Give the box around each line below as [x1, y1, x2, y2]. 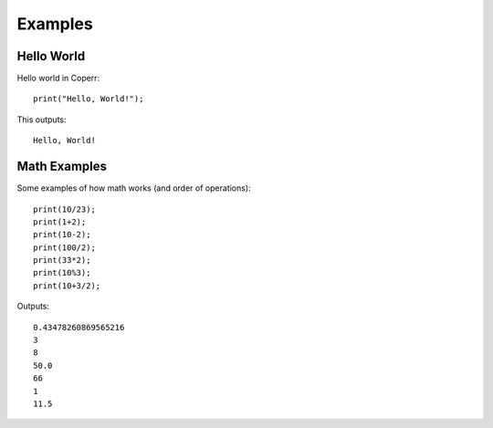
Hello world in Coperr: [16, 73, 100, 84]
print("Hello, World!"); [33, 94, 144, 104]
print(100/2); [33, 242, 96, 253]
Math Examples [16, 159, 107, 174]
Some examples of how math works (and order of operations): [16, 183, 251, 193]
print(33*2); [33, 256, 91, 266]
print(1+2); [33, 216, 87, 227]
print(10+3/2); [33, 280, 101, 291]
